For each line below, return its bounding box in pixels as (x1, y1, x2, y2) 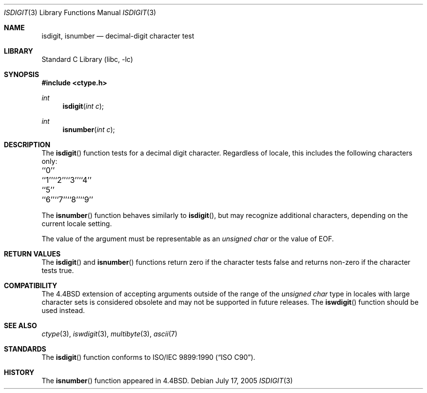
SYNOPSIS (4, 70, 39, 79)
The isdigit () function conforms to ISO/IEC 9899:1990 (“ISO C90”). (41, 353, 255, 361)
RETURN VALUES (4, 250, 61, 258)
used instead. (41, 306, 85, 314)
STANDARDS (4, 345, 46, 353)
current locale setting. (41, 219, 112, 228)
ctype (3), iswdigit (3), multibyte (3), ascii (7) (41, 330, 177, 338)
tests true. (41, 266, 74, 275)
